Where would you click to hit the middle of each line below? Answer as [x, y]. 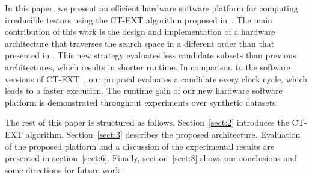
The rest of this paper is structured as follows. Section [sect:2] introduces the [147, 122]
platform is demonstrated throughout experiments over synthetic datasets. [142, 102]
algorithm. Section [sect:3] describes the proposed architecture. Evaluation [163, 134]
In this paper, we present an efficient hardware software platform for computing [151, 8]
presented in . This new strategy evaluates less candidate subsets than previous [151, 55]
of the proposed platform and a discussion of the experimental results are [140, 146]
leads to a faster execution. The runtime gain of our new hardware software [144, 91]
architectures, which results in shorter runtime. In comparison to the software [148, 66]
